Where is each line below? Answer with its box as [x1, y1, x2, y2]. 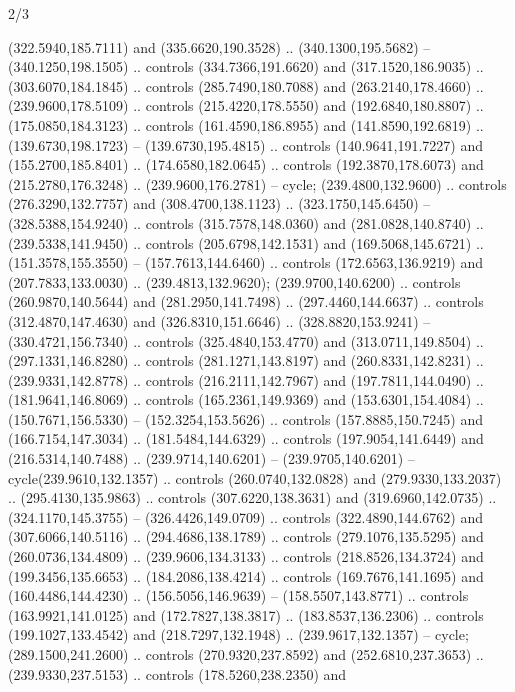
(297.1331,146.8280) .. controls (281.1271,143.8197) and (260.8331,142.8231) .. [8, 350, 484, 371]
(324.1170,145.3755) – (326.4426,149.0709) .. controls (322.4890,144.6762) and [8, 506, 483, 527]
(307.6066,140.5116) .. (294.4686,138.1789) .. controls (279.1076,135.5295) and [8, 526, 484, 547]
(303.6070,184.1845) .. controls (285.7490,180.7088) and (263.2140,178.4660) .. [8, 75, 484, 96]
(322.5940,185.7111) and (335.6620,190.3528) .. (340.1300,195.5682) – [8, 36, 431, 57]
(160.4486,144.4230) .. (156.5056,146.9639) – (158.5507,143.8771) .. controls [8, 585, 469, 606]
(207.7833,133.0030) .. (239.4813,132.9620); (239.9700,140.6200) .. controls [8, 271, 461, 292]
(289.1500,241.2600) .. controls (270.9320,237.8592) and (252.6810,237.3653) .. [8, 644, 484, 664]
